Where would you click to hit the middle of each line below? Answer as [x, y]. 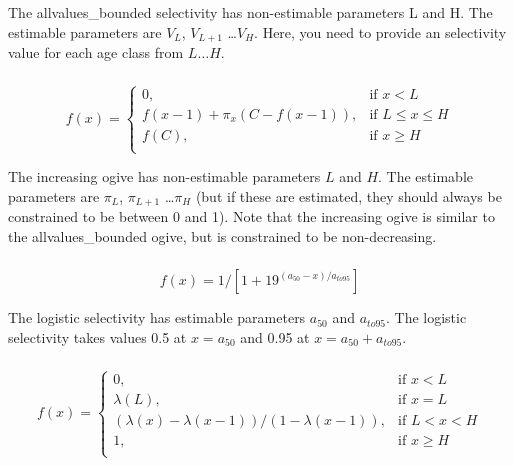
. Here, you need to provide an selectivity [380, 31]
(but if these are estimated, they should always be [348, 195]
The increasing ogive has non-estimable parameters [164, 176]
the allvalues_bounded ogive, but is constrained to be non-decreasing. [222, 235]
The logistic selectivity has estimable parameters [157, 317]
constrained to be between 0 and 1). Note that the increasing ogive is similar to [251, 216]
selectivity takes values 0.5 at [97, 336]
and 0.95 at [275, 336]
